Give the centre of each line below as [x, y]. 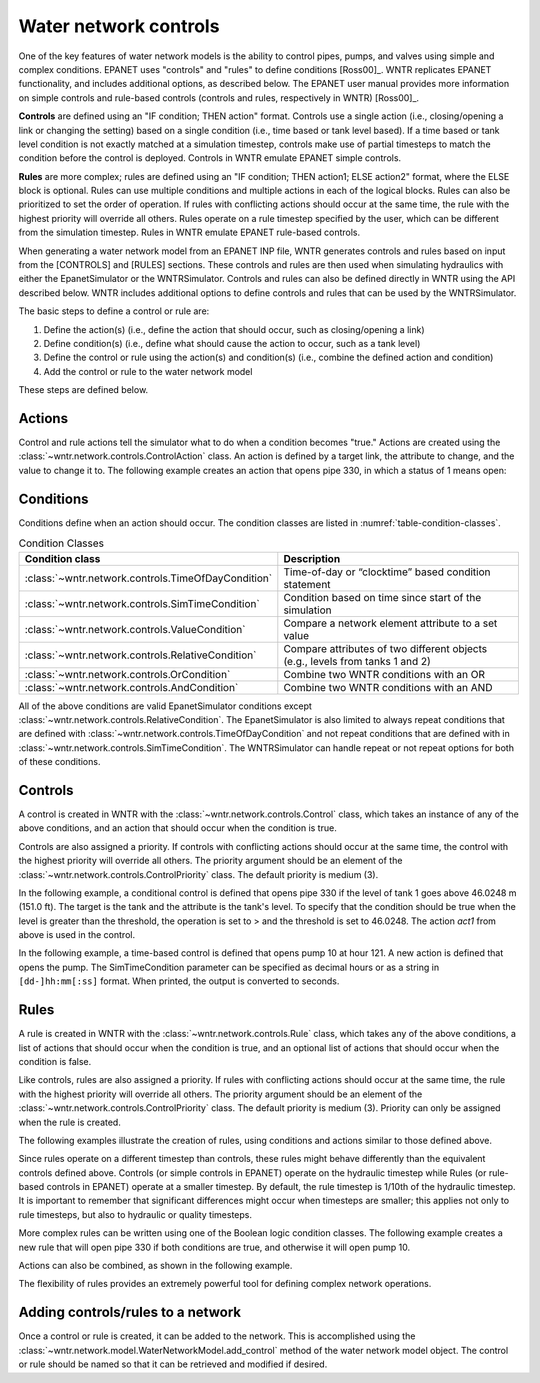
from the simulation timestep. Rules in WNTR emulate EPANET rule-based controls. [189, 232]
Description [312, 558]
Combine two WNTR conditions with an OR [384, 674]
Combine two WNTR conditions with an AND [388, 687]
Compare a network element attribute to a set [390, 623]
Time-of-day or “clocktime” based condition [387, 572]
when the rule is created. [70, 1122]
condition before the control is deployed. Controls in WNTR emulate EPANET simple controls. [210, 158]
